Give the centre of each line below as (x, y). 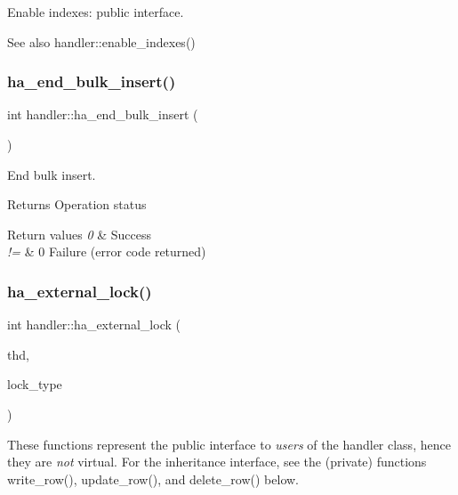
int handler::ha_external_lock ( (94, 325)
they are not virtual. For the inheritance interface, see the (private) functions (217, 462)
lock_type (35, 384)
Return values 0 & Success (79, 234)
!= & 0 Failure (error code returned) (107, 252)
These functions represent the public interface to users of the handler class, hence (229, 444)
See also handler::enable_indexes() (101, 41)
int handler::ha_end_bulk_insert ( (103, 114)
